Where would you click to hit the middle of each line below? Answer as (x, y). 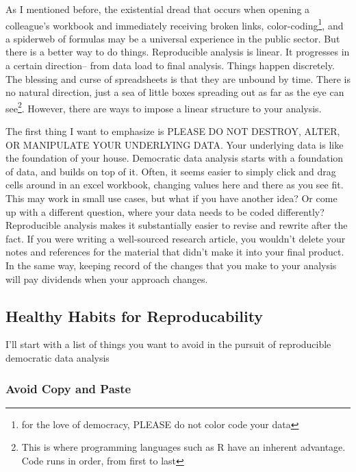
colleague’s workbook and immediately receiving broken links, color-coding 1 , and (175, 24)
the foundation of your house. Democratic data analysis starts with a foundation (175, 158)
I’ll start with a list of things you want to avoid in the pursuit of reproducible (168, 344)
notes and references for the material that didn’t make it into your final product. (175, 252)
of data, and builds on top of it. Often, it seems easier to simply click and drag (171, 171)
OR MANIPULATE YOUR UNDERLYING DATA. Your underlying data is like (175, 144)
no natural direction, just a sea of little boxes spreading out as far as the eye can (175, 92)
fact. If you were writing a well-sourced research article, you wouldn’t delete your (176, 238)
